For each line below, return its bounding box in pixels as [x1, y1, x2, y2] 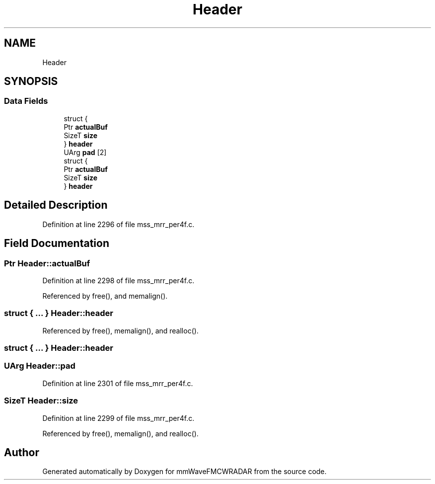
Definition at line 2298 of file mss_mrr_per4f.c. [42, 276, 195, 285]
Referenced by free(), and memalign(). [42, 291, 168, 300]
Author [4, 446, 39, 459]
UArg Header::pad [4, 361, 75, 371]
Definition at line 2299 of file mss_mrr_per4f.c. [42, 413, 195, 422]
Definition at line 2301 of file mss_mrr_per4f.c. [42, 379, 193, 388]
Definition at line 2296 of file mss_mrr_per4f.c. [42, 220, 195, 229]
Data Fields [4, 96, 48, 106]
